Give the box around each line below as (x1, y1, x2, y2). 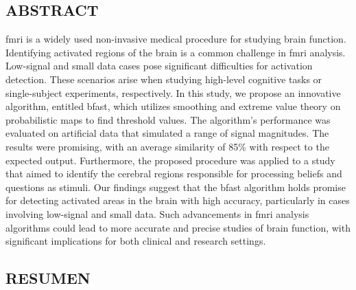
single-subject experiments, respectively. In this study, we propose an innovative (5, 85, 341, 100)
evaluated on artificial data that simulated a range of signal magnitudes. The (5, 126, 329, 140)
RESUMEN (5, 267, 91, 289)
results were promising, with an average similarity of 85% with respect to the (5, 139, 329, 153)
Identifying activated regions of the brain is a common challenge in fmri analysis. (5, 45, 346, 59)
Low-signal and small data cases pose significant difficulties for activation (5, 58, 313, 73)
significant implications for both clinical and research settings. (5, 234, 266, 248)
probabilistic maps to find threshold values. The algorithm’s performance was (5, 112, 331, 126)
